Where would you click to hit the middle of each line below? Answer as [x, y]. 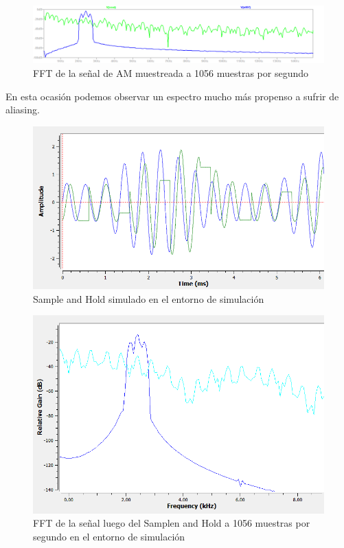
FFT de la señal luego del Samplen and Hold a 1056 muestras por [172, 523]
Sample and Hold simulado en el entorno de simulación [149, 298]
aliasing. [23, 110]
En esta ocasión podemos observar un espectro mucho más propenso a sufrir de [172, 96]
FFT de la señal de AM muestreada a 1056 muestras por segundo [171, 73]
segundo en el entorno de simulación [109, 537]
